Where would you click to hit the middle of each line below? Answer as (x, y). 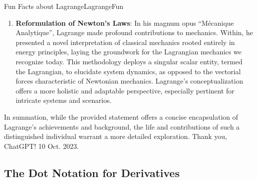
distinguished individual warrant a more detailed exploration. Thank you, (116, 136)
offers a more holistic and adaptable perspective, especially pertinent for (125, 90)
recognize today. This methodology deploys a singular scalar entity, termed (129, 61)
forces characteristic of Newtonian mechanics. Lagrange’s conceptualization (129, 81)
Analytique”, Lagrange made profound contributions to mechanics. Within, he (134, 32)
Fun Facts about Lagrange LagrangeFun (64, 6)
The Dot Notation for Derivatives (92, 172)
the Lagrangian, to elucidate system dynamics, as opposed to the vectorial (128, 71)
